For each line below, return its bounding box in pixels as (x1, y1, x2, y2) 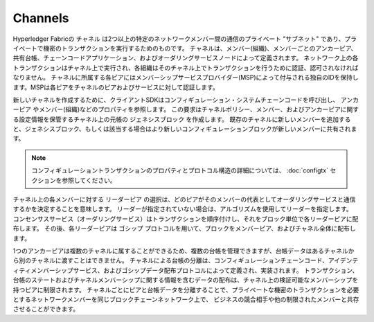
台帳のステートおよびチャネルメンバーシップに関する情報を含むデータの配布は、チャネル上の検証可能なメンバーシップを (12, 276, 359, 284)
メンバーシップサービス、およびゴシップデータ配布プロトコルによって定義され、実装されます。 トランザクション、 (30, 266, 359, 274)
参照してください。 (61, 176, 117, 184)
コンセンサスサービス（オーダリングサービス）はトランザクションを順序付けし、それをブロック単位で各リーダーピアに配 (12, 215, 359, 223)
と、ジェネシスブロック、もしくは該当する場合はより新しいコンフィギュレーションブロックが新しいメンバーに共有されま (12, 125, 357, 133)
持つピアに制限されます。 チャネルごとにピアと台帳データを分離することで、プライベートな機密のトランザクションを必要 (12, 285, 359, 294)
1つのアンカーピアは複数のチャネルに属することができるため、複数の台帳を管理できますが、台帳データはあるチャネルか (12, 247, 355, 255)
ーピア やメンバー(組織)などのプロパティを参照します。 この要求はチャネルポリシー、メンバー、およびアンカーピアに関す (12, 105, 359, 114)
